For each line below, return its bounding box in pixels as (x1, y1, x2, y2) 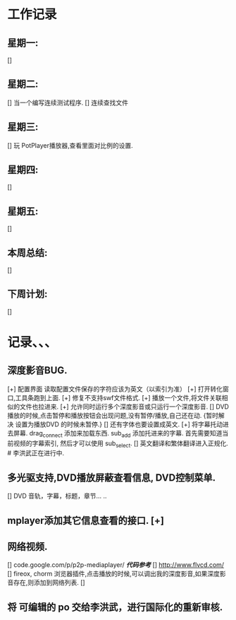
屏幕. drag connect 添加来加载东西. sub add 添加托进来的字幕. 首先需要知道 (13, 428, 223, 439)
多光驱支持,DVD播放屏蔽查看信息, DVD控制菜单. (7, 472, 216, 484)
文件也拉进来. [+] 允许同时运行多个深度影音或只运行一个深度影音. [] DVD (19, 402, 229, 411)
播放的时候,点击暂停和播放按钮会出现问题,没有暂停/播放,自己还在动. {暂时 (7, 411, 219, 419)
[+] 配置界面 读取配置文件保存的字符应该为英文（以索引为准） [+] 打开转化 (7, 385, 223, 393)
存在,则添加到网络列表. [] (13, 578, 86, 587)
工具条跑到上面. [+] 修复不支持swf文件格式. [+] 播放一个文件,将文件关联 (15, 393, 222, 402)
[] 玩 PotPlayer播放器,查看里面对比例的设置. (7, 141, 134, 149)
